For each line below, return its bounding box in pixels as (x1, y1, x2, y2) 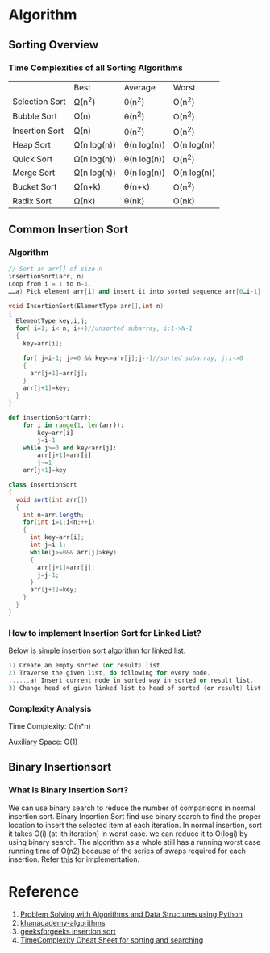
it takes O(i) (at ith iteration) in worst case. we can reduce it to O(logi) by (8, 829, 248, 838)
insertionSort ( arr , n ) (8, 273, 85, 281)
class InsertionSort (8, 481, 78, 489)
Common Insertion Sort (8, 222, 129, 236)
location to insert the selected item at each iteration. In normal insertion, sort (8, 820, 262, 830)
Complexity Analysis (8, 703, 92, 714)
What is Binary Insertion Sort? (8, 784, 129, 796)
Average (123, 82, 156, 93)
